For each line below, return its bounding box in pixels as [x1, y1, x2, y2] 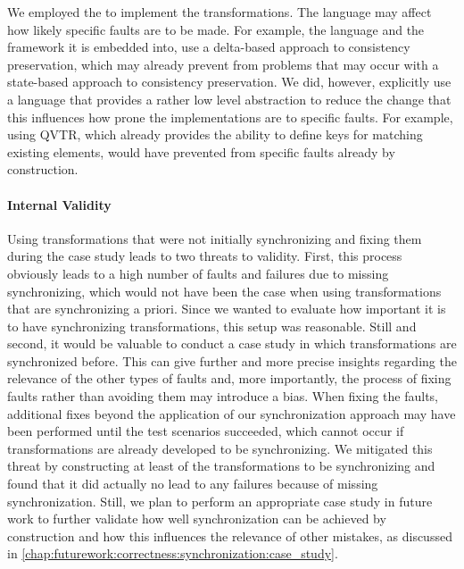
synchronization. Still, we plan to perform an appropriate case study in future [7, 491, 433, 510]
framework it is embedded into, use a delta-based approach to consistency [7, 38, 410, 56]
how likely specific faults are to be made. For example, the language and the [7, 20, 425, 38]
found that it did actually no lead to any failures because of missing [7, 474, 378, 493]
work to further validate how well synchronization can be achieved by [7, 509, 386, 528]
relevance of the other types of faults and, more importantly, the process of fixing [7, 369, 452, 388]
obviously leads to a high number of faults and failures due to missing [7, 264, 389, 282]
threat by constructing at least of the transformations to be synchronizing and [7, 456, 435, 475]
